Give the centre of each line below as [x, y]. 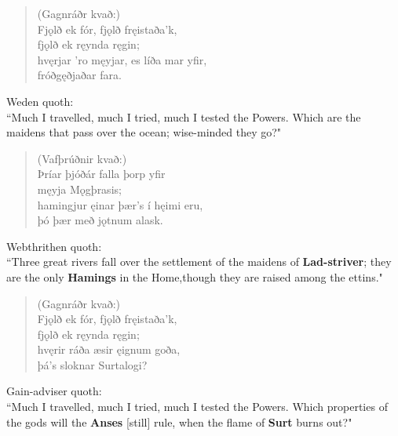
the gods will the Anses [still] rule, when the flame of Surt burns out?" [179, 421]
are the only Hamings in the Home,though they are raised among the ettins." [195, 276]
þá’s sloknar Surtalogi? [92, 364]
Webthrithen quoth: [54, 246]
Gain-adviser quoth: [54, 391]
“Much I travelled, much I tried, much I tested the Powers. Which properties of [197, 407]
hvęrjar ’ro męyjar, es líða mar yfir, [122, 59]
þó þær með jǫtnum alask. [100, 220]
